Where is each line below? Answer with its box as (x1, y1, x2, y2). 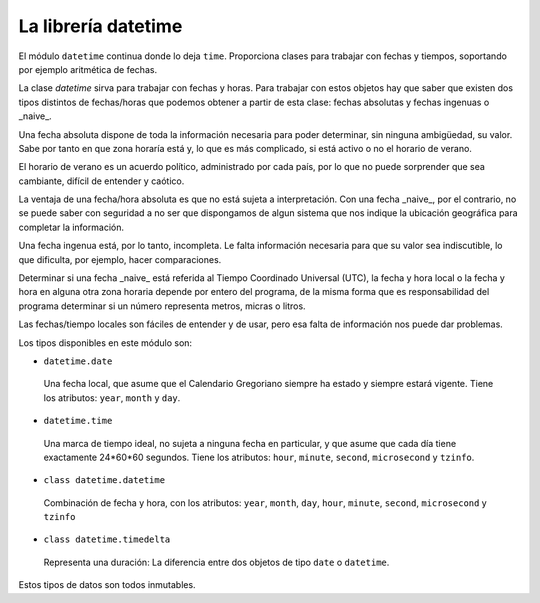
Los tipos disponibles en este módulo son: (18, 336, 193, 349)
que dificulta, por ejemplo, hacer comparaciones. (18, 253, 222, 265)
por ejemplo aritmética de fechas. (18, 63, 158, 75)
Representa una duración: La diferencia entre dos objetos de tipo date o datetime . (43, 556, 390, 568)
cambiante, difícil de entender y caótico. (18, 175, 185, 187)
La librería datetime (18, 15, 183, 37)
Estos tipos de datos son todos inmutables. (18, 579, 196, 591)
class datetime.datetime (43, 475, 165, 486)
